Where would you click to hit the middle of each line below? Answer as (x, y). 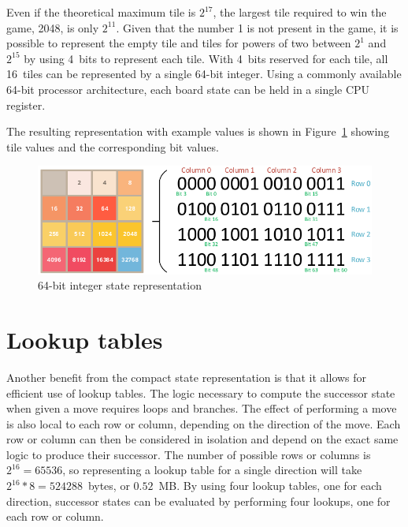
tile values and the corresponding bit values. (113, 146)
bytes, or (109, 486)
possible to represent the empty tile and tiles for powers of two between (179, 43)
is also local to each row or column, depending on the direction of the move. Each (204, 423)
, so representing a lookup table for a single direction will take (212, 470)
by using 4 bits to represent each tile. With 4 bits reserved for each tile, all (206, 58)
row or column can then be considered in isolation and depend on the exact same (202, 439)
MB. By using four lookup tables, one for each (270, 486)
